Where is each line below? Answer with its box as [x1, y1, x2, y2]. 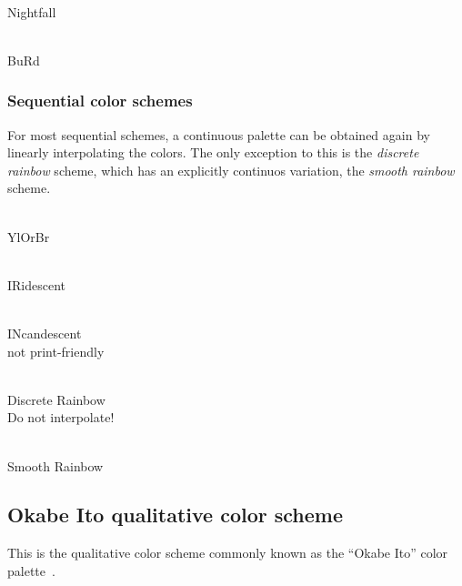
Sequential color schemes [7, 89, 193, 112]
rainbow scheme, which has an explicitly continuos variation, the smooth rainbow [7, 160, 455, 179]
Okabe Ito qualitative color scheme [7, 500, 344, 529]
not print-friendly [7, 341, 105, 360]
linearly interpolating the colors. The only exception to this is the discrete [7, 143, 419, 162]
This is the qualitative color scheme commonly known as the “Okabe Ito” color [7, 543, 448, 562]
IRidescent [7, 275, 66, 294]
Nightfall [7, 2, 56, 21]
